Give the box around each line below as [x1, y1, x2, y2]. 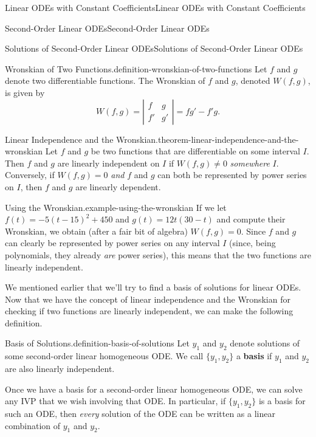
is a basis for [258, 394, 306, 407]
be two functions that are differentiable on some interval [91, 145, 300, 157]
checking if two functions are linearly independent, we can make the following [5, 305, 294, 317]
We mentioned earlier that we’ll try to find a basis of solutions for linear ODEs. [5, 281, 301, 294]
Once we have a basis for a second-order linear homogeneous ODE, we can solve [5, 382, 303, 395]
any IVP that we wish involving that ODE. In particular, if [5, 394, 226, 407]
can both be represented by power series [157, 168, 307, 181]
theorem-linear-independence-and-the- [158, 132, 299, 145]
